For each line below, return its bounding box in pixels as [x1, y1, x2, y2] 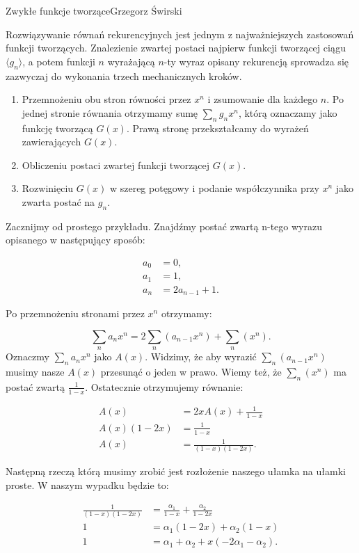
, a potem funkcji [22, 54, 95, 68]
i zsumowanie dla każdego [207, 92, 318, 106]
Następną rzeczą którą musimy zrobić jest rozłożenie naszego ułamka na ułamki [6, 464, 346, 479]
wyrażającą [107, 54, 155, 68]
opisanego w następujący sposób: [6, 232, 145, 247]
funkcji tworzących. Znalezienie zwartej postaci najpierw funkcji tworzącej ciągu [6, 40, 346, 55]
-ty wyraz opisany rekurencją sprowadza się [163, 54, 349, 68]
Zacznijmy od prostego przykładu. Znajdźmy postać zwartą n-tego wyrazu [6, 218, 322, 233]
